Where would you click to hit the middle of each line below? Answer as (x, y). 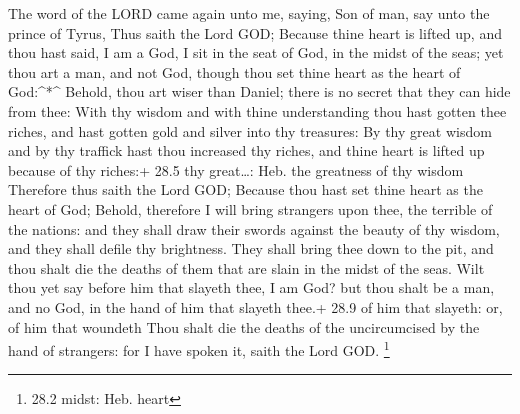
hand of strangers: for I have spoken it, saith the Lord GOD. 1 (199, 348)
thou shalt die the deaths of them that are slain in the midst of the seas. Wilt (246, 267)
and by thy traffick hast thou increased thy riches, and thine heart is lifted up (246, 150)
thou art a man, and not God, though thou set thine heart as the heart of (234, 71)
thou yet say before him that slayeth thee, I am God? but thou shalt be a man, (251, 287)
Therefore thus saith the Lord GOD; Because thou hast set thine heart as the (245, 189)
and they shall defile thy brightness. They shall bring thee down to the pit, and (251, 248)
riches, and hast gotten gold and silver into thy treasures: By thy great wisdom (250, 130)
